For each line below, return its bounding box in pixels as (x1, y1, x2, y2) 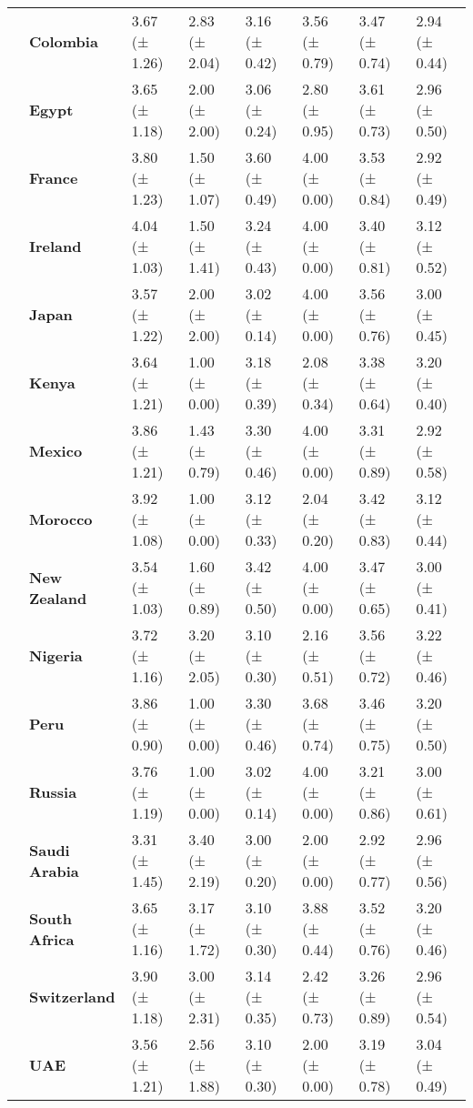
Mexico (29, 440, 83, 461)
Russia (29, 781, 77, 802)
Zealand (29, 587, 87, 609)
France (29, 167, 78, 188)
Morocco (29, 509, 93, 529)
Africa (29, 928, 75, 950)
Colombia (29, 31, 98, 52)
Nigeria (29, 645, 83, 666)
